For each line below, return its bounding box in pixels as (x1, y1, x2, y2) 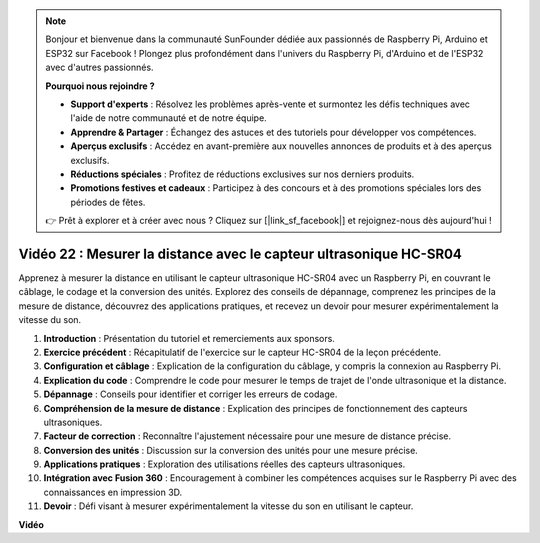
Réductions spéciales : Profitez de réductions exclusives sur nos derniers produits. (70, 168, 415, 180)
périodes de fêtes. (70, 196, 146, 208)
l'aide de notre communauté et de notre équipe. (70, 112, 267, 124)
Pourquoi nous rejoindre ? (45, 80, 155, 92)
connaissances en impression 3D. (43, 486, 183, 498)
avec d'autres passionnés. (45, 61, 154, 74)
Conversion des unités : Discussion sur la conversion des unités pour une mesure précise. (43, 444, 419, 456)
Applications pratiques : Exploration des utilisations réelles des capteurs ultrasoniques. (43, 458, 406, 470)
